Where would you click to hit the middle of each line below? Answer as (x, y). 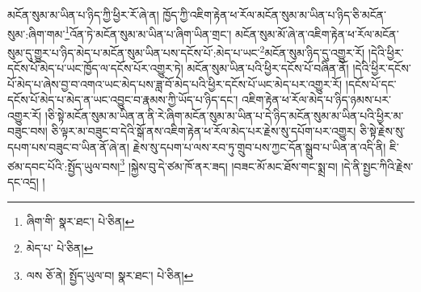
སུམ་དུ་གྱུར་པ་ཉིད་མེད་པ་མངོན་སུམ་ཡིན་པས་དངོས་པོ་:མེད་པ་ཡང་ (134, 52)
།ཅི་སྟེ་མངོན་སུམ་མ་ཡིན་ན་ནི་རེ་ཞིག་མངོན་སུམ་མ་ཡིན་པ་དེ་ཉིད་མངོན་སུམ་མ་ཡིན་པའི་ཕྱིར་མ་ (224, 115)
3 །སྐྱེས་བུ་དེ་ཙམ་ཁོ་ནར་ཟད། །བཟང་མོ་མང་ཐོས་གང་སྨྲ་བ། (229, 165)
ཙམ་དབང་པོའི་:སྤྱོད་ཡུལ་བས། (64, 166)
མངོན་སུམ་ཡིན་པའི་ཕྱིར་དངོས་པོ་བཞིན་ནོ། (268, 68)
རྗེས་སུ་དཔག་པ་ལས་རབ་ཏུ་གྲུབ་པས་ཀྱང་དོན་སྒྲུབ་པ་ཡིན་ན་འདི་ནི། (259, 147)
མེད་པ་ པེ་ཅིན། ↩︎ (60, 248)
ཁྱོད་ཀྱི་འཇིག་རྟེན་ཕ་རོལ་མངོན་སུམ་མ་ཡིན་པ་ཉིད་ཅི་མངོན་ (275, 15)
